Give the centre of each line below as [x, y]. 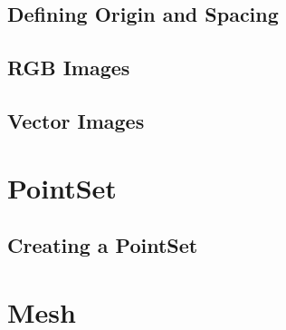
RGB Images [69, 68]
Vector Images [76, 120]
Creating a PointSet [103, 245]
